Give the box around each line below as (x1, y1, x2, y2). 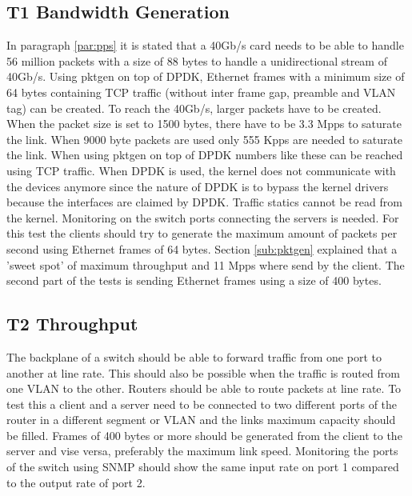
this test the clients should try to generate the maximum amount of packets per (6, 225, 398, 242)
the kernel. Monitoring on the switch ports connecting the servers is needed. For (6, 209, 399, 226)
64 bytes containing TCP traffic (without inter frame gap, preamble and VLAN (6, 83, 396, 100)
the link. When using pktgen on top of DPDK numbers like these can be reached (6, 146, 403, 163)
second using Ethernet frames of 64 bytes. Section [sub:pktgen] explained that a (6, 240, 398, 257)
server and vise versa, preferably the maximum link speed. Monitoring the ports (6, 442, 398, 459)
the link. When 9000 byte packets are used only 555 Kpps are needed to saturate (6, 130, 403, 147)
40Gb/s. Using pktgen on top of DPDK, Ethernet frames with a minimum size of (6, 68, 405, 85)
